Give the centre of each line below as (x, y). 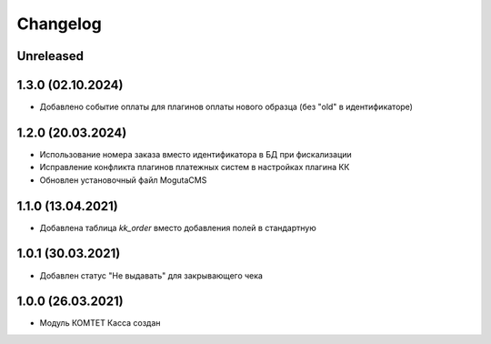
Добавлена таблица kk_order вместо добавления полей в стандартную (178, 228)
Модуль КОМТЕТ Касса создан (100, 323)
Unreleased (50, 56)
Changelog (59, 24)
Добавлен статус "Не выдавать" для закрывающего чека (151, 275)
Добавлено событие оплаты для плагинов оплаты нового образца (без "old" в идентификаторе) (226, 107)
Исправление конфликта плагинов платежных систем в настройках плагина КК (195, 167)
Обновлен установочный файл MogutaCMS (123, 180)
